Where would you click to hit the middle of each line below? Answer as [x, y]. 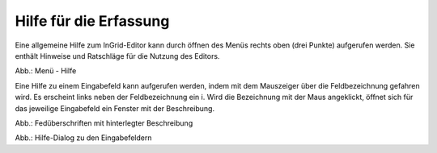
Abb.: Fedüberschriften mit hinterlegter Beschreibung [104, 123]
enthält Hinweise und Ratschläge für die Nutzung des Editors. [117, 56]
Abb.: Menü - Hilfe [46, 71]
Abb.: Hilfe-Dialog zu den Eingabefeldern [83, 138]
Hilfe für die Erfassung [92, 21]
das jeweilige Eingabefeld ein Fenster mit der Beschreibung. [115, 108]
